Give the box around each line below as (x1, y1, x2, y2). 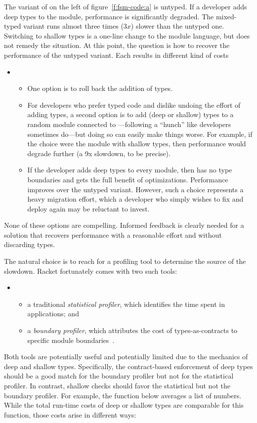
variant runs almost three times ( (23, 21, 124, 31)
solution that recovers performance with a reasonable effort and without (4, 229, 222, 240)
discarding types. (4, 239, 55, 250)
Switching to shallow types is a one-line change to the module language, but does (4, 30, 250, 41)
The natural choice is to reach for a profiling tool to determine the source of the (4, 256, 246, 266)
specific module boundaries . (27, 335, 115, 345)
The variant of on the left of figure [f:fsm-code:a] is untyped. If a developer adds (4, 1, 247, 11)
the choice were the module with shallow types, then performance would (27, 138, 246, 149)
